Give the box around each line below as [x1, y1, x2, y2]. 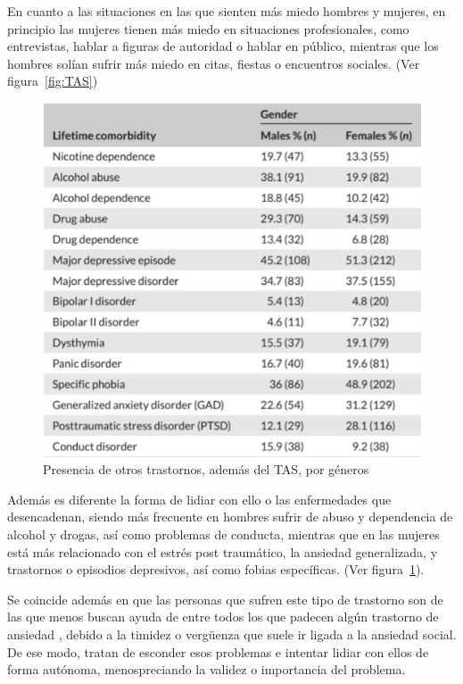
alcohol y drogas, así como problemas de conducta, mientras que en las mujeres [7, 525, 440, 544]
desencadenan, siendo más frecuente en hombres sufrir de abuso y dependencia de [7, 507, 453, 526]
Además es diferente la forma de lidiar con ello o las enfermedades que [7, 489, 392, 508]
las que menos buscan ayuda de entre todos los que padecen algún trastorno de [7, 607, 439, 626]
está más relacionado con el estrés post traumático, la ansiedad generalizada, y [7, 542, 438, 561]
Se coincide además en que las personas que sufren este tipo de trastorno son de [7, 589, 443, 608]
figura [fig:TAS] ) [7, 71, 98, 90]
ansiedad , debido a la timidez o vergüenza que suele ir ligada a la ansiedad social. [7, 624, 457, 643]
